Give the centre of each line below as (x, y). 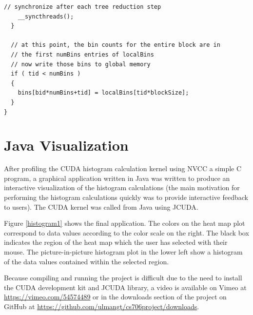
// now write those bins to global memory (81, 64)
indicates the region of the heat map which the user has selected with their (116, 242)
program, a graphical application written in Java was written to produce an (117, 178)
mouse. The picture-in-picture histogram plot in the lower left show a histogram (123, 252)
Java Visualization (66, 145)
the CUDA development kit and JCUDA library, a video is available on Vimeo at (125, 287)
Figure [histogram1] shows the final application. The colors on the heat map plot (125, 223)
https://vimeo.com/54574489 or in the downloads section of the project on (115, 297)
